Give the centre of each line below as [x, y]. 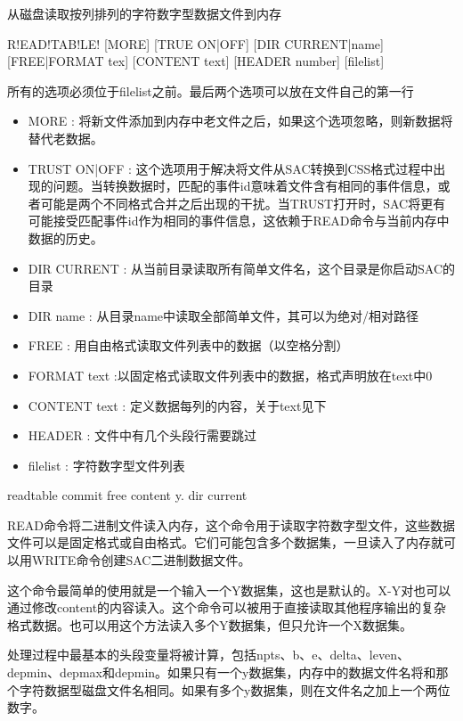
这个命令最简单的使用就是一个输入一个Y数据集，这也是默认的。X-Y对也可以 [229, 590]
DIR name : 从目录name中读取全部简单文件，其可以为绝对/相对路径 [223, 315]
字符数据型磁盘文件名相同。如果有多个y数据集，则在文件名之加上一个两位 [235, 689]
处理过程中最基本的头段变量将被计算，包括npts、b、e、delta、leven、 [208, 655]
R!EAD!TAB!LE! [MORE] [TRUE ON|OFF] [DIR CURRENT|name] [195, 43]
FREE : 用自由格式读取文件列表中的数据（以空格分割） [188, 345]
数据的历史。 [65, 238]
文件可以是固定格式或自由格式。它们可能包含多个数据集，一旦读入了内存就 [225, 542]
